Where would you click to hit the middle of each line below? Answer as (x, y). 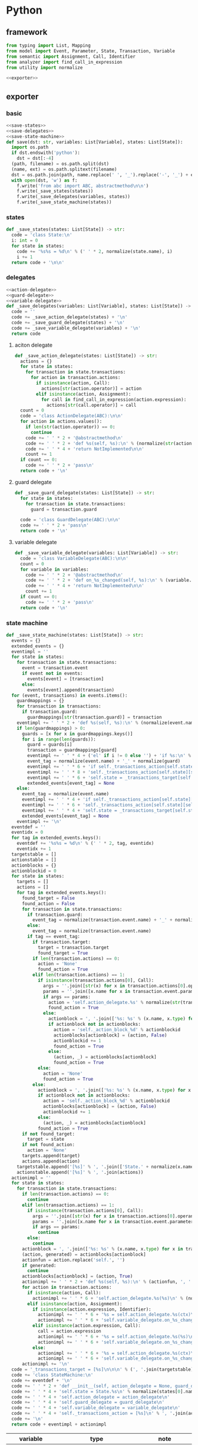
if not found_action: (48, 1145)
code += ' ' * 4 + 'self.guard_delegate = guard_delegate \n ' (88, 1403)
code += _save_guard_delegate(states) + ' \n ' (68, 323)
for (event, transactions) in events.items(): (70, 695)
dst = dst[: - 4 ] (35, 159)
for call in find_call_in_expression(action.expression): (114, 399)
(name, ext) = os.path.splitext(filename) (64, 169)
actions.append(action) (51, 1161)
